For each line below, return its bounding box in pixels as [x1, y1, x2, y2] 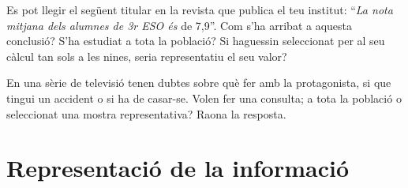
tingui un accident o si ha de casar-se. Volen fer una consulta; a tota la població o [6, 89, 402, 106]
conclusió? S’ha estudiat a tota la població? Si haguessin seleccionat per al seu [6, 32, 385, 49]
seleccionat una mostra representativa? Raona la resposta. [6, 105, 286, 122]
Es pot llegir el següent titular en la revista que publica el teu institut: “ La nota [6, 2, 393, 17]
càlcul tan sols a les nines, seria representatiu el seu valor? [6, 47, 287, 64]
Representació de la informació [6, 152, 350, 184]
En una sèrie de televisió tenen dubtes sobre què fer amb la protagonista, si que [6, 74, 391, 91]
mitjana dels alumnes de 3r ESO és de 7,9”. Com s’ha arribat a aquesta [6, 17, 353, 33]
